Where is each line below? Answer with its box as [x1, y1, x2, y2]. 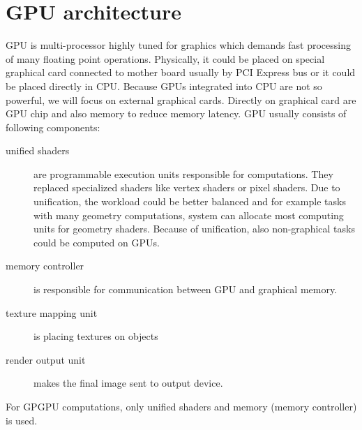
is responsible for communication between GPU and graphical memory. [33, 282, 338, 297]
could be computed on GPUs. [33, 235, 160, 249]
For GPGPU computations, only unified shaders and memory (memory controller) [6, 399, 357, 413]
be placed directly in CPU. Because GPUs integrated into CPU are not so [6, 78, 322, 93]
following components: [6, 119, 100, 134]
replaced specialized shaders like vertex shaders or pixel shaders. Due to [33, 180, 340, 195]
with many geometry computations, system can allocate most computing [33, 207, 344, 222]
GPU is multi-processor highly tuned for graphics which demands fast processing [6, 38, 352, 52]
